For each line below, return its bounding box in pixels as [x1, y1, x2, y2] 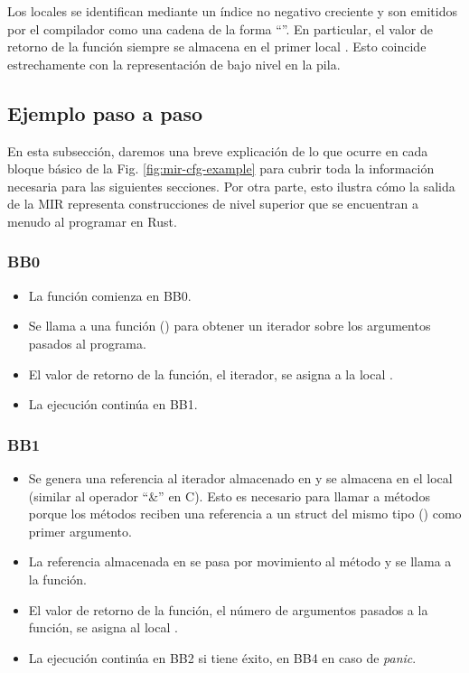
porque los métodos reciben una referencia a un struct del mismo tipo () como [28, 504, 462, 523]
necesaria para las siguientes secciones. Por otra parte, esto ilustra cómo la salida [7, 176, 455, 195]
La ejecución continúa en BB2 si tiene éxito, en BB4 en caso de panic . [28, 648, 417, 667]
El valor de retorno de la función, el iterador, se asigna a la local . [28, 364, 393, 383]
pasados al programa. [28, 333, 146, 352]
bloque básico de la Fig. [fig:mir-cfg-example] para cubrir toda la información [7, 159, 435, 178]
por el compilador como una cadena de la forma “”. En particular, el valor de [7, 19, 433, 38]
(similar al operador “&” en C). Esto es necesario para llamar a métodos [28, 486, 430, 505]
